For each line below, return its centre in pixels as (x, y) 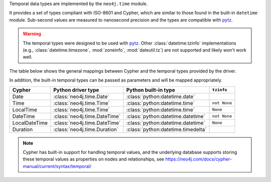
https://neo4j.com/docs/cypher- (198, 159)
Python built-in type (151, 90)
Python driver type (76, 90)
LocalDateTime (30, 123)
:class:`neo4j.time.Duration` (86, 129)
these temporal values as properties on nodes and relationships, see (94, 159)
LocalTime (25, 109)
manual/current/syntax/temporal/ (57, 166)
